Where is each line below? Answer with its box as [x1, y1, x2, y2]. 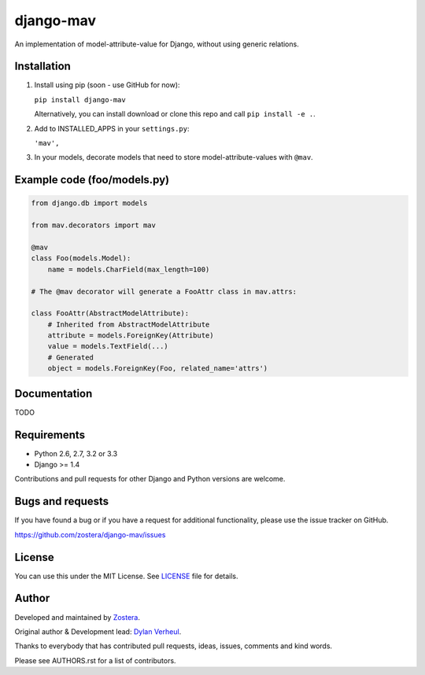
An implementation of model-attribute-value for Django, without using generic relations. [14, 39, 299, 49]
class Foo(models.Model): [31, 254, 131, 263]
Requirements [14, 428, 86, 441]
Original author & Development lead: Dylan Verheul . [14, 626, 182, 636]
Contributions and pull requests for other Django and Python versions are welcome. [14, 474, 286, 484]
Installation [14, 60, 71, 73]
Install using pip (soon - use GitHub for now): [34, 80, 180, 90]
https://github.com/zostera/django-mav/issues [14, 529, 166, 539]
